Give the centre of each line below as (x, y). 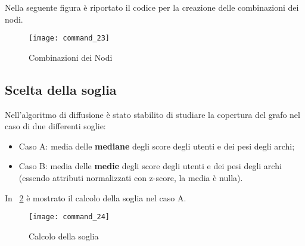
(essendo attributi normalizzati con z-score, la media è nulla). (131, 178)
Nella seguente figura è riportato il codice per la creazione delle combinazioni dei (152, 7)
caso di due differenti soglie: (55, 126)
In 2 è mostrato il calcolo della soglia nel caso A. (96, 197)
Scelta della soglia (61, 89)
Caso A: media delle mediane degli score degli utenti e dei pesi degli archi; (157, 146)
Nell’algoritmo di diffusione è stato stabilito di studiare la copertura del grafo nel (152, 114)
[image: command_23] (69, 38)
